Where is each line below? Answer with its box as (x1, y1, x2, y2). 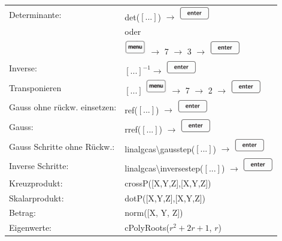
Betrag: (9, 206, 36, 219)
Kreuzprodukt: (9, 176, 63, 189)
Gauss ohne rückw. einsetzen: (9, 101, 117, 113)
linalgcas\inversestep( (125, 161, 204, 174)
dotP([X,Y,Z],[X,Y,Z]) (125, 191, 206, 204)
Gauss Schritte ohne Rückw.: (9, 140, 115, 152)
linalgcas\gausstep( (125, 142, 195, 155)
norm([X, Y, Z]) (125, 206, 183, 219)
